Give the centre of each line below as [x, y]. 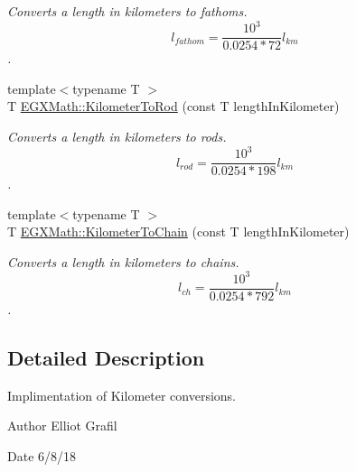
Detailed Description [106, 358]
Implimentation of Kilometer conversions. [122, 395]
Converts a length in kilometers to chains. [123, 261]
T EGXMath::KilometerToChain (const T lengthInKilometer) [178, 231]
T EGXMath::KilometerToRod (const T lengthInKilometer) [173, 106]
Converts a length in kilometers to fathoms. [127, 11]
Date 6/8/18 [42, 456]
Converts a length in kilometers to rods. [117, 136]
